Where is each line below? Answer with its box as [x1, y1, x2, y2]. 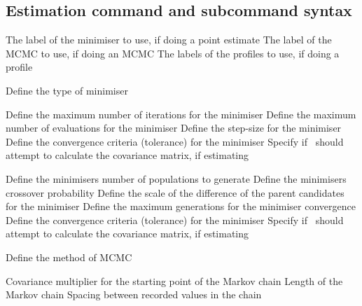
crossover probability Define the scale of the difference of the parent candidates [6, 185, 344, 200]
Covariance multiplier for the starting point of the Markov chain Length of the [6, 273, 343, 288]
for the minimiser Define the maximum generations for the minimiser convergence [6, 199, 356, 214]
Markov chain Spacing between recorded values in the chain [6, 287, 262, 302]
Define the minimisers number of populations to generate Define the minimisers [6, 171, 347, 186]
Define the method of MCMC [6, 249, 132, 264]
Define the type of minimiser [6, 83, 128, 97]
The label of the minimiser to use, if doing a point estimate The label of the [6, 32, 332, 47]
